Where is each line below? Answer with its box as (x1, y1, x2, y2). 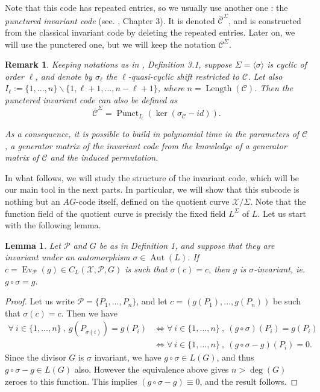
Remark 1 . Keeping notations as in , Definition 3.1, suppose (5, 58, 232, 71)
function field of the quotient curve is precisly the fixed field (5, 207, 226, 219)
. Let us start (257, 207, 306, 219)
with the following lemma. (5, 219, 101, 231)
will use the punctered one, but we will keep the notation (5, 37, 216, 50)
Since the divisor (5, 351, 66, 364)
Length (205, 85, 232, 94)
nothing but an (5, 195, 60, 208)
